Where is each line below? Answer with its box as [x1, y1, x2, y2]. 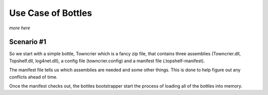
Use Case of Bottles [9, 7, 92, 18]
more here [9, 25, 31, 31]
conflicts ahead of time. [9, 74, 58, 80]
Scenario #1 [9, 38, 47, 46]
